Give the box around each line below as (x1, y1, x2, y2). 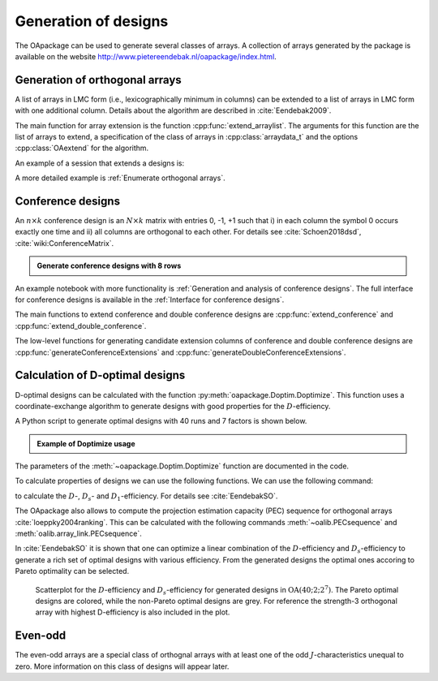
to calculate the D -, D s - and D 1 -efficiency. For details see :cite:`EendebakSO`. (15, 491, 278, 502)
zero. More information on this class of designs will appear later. (15, 662, 230, 671)
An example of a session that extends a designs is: (15, 158, 185, 168)
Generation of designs (15, 12, 169, 30)
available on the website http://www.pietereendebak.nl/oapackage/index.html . (15, 51, 277, 61)
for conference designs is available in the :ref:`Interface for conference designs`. (15, 295, 285, 304)
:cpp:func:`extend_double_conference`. (15, 321, 147, 330)
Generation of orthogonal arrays (15, 73, 182, 87)
